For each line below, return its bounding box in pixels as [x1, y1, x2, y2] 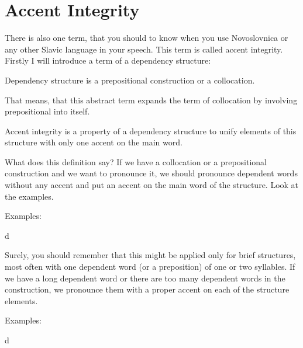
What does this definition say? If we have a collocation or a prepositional [5, 155, 267, 168]
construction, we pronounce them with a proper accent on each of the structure [5, 283, 290, 295]
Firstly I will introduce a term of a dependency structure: [5, 54, 211, 67]
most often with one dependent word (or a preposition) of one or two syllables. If [5, 260, 295, 273]
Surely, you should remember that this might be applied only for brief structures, [5, 249, 296, 261]
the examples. [5, 190, 54, 202]
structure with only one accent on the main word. [5, 136, 183, 148]
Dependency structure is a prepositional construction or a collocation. [5, 74, 255, 86]
